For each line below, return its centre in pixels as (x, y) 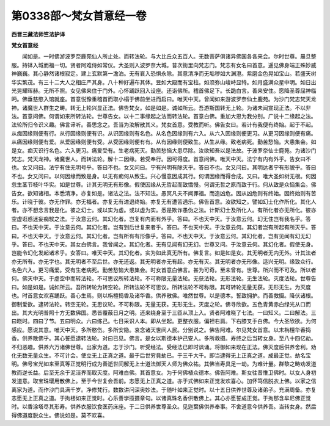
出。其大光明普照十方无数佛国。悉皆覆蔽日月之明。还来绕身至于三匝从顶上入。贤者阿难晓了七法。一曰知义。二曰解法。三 (164, 313)
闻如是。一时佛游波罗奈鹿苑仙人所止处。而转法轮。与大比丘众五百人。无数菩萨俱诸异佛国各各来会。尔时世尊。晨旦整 (169, 56)
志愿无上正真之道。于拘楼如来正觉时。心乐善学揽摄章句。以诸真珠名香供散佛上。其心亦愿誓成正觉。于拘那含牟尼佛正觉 (161, 398)
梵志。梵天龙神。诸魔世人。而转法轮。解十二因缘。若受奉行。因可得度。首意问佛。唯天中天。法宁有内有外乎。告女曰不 (161, 159)
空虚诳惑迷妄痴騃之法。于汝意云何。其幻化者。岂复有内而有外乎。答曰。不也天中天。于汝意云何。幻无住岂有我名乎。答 (161, 218)
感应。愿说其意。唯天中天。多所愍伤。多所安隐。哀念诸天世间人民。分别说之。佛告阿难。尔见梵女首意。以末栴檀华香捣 (161, 330)
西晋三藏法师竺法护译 (38, 34)
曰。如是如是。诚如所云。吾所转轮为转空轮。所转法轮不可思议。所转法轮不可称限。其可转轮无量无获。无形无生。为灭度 (161, 287)
